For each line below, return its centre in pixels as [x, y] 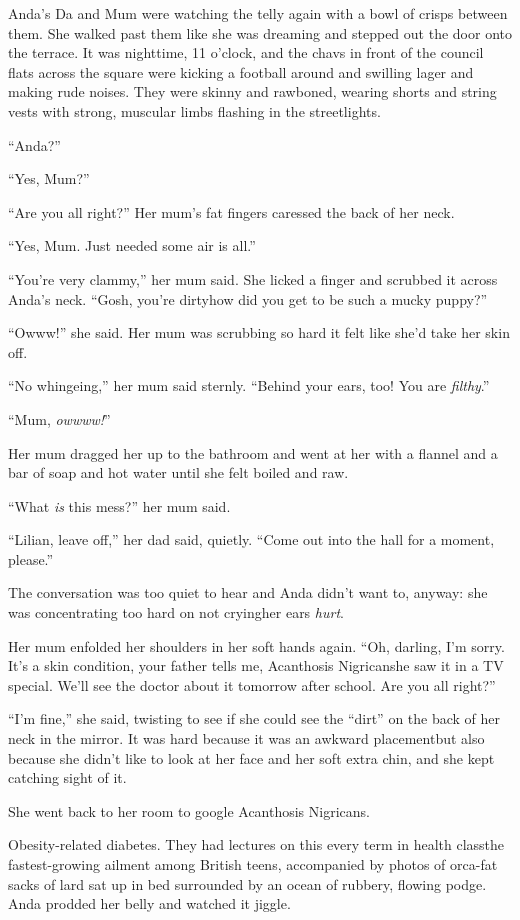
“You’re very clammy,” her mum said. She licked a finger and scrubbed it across [253, 278]
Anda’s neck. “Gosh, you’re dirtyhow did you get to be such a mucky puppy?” [248, 298]
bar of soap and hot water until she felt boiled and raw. [178, 472]
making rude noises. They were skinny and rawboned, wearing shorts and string [252, 91]
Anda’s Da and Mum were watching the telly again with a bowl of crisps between [258, 13]
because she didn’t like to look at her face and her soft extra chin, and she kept [251, 757]
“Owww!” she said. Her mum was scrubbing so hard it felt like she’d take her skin [259, 332]
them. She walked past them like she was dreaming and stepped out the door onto [260, 32]
